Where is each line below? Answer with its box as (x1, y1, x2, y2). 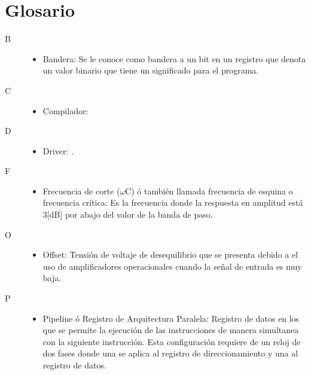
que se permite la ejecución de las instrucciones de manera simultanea (42, 324, 299, 336)
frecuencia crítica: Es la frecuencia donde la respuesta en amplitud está (42, 196, 303, 209)
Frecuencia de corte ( (42, 184, 120, 197)
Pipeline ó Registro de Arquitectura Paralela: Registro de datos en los (42, 312, 300, 324)
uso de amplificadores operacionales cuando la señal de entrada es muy (42, 260, 302, 272)
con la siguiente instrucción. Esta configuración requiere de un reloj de (42, 335, 301, 347)
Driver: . (42, 144, 74, 157)
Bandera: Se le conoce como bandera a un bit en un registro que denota (42, 52, 306, 65)
